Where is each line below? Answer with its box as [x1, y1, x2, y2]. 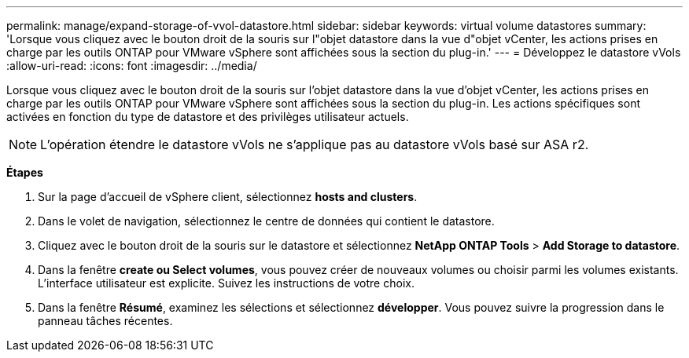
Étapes [6, 166, 43, 179]
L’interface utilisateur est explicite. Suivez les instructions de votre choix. [38, 276, 415, 290]
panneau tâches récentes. [38, 314, 173, 327]
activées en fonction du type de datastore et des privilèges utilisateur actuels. [6, 110, 409, 123]
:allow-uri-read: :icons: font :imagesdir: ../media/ [6, 59, 257, 72]
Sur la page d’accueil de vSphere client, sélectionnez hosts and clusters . [38, 190, 418, 203]
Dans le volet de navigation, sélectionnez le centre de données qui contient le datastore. [38, 214, 495, 228]
